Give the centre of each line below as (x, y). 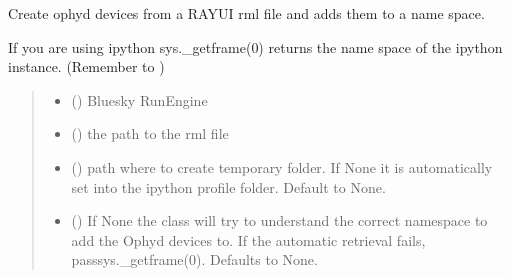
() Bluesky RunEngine (139, 99)
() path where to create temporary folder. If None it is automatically (282, 166)
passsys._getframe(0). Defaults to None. (194, 259)
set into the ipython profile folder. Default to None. (228, 186)
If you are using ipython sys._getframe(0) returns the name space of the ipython (255, 46)
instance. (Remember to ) (86, 66)
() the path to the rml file (150, 133)
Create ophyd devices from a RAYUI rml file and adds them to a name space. (246, 13)
